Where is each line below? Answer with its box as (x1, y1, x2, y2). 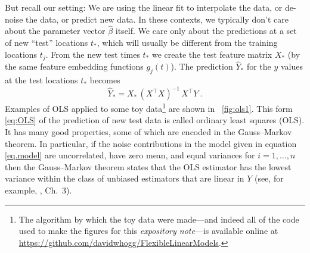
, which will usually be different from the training (97, 36, 278, 48)
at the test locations (5, 74, 78, 86)
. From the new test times (45, 48, 140, 60)
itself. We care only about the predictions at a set (115, 24, 297, 37)
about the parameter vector (5, 24, 106, 37)
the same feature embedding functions (5, 60, 144, 73)
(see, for (254, 172, 284, 185)
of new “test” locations (5, 36, 88, 48)
